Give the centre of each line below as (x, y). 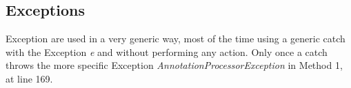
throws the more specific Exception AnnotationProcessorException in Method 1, (174, 65)
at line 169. (29, 78)
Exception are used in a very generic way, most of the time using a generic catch (175, 39)
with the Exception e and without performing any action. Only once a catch (167, 52)
